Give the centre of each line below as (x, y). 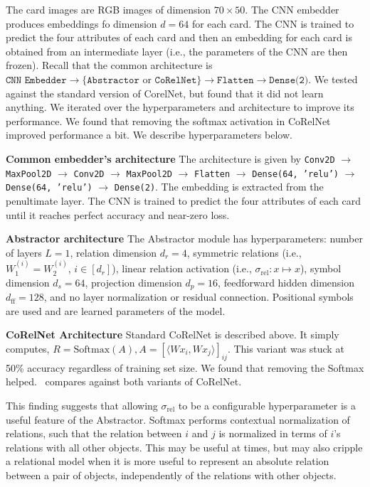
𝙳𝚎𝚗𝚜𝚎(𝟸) (289, 80)
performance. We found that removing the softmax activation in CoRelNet (168, 121)
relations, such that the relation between (94, 433)
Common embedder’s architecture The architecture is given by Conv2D (170, 158)
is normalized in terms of (273, 433)
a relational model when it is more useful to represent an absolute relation (168, 461)
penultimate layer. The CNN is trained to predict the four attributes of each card (183, 200)
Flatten (212, 174)
